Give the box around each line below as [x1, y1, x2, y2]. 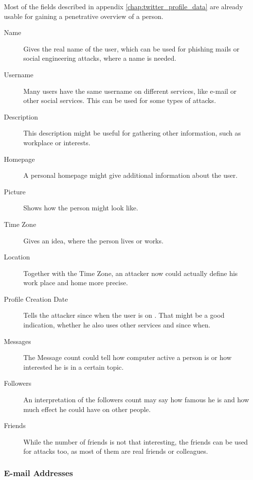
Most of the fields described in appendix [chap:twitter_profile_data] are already [4, 1, 243, 11]
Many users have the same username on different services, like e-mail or [23, 86, 237, 96]
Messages [4, 336, 31, 346]
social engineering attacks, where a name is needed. [23, 53, 177, 63]
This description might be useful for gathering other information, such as [23, 128, 241, 138]
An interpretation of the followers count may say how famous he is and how [23, 394, 249, 405]
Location [4, 252, 30, 262]
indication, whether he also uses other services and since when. [23, 320, 211, 330]
